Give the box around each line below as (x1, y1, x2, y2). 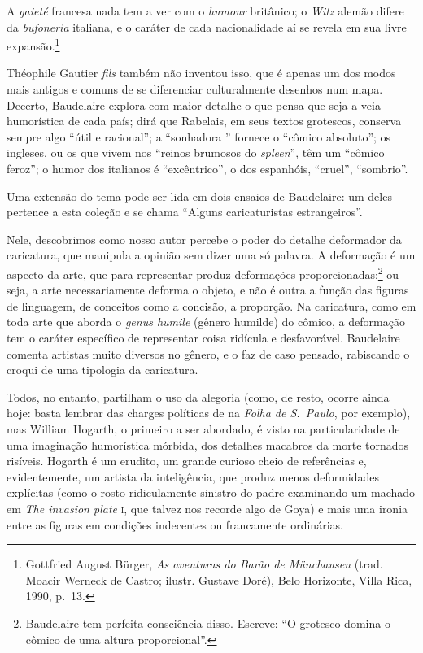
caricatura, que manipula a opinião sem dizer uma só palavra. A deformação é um (7, 246, 416, 263)
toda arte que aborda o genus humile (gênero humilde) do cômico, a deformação (7, 313, 405, 330)
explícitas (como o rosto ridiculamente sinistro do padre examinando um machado (7, 484, 416, 501)
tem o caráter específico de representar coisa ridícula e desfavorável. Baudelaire (7, 329, 400, 346)
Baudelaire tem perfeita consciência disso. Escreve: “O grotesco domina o (25, 614, 390, 631)
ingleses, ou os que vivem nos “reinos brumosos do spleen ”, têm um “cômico (7, 144, 385, 161)
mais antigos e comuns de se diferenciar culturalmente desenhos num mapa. (7, 81, 383, 98)
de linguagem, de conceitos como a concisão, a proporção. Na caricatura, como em (7, 297, 416, 314)
